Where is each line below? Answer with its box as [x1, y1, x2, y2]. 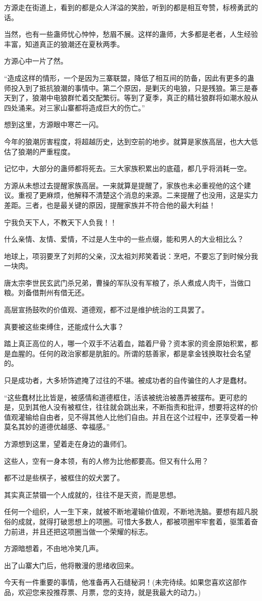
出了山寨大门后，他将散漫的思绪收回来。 [4, 560, 138, 570]
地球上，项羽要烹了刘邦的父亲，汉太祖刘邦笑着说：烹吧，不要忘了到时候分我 [4, 250, 258, 261]
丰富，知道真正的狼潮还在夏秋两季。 [4, 38, 124, 49]
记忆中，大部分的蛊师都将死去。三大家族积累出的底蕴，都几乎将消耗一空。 [4, 163, 251, 174]
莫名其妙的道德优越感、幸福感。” [4, 421, 110, 432]
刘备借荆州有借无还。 [18, 287, 89, 298]
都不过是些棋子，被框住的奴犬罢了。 [4, 472, 124, 483]
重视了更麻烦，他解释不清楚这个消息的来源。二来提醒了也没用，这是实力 [18, 190, 258, 200]
